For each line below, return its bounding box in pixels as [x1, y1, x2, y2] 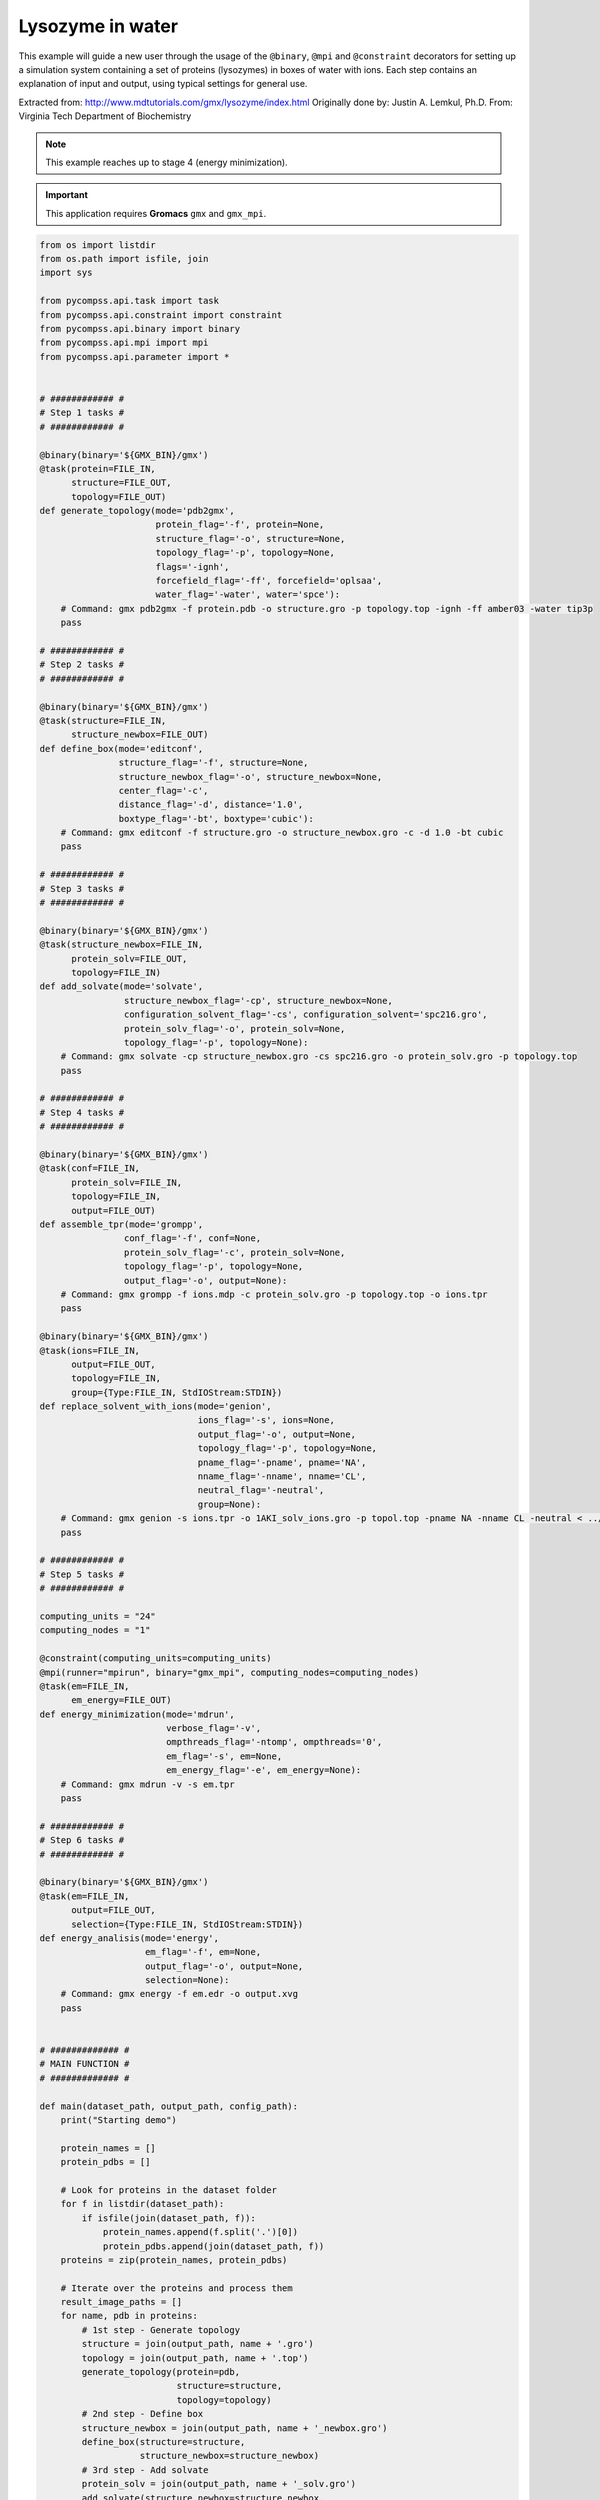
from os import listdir [39, 239, 157, 250]
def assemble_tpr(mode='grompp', [39, 1219, 204, 1230]
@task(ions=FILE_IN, [39, 1345, 140, 1356]
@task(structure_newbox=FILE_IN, [39, 939, 204, 950]
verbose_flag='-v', [165, 1723, 262, 1734]
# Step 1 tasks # [39, 407, 125, 419]
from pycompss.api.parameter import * [39, 351, 230, 362]
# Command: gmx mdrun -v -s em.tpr [60, 1778, 235, 1790]
